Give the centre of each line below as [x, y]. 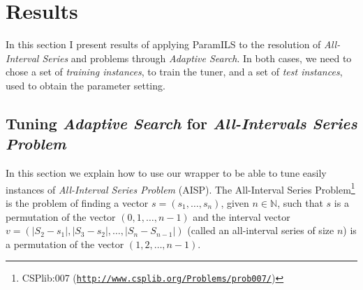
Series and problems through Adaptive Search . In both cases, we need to [197, 58]
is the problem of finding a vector [77, 202]
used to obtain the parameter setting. [86, 85]
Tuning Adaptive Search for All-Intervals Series [181, 123]
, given [235, 202]
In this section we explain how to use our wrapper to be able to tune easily [166, 173]
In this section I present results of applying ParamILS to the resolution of [163, 44]
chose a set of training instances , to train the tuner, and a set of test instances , [174, 72]
